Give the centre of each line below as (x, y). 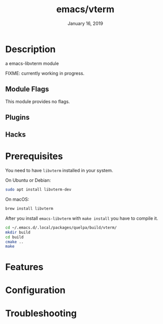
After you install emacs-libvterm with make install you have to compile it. (82, 218)
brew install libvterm (29, 209)
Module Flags (27, 89)
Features (24, 267)
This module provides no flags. (38, 101)
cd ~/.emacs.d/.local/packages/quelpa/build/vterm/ (61, 228)
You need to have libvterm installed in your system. (59, 171)
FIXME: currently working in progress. (45, 73)
